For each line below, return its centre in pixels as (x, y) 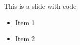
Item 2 (25, 38)
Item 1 (25, 22)
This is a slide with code (40, 6)
